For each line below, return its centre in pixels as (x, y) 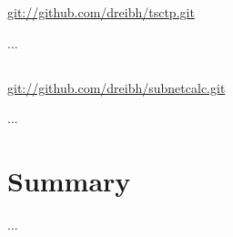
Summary (69, 180)
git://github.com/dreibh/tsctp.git (101, 12)
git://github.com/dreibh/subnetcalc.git (116, 87)
